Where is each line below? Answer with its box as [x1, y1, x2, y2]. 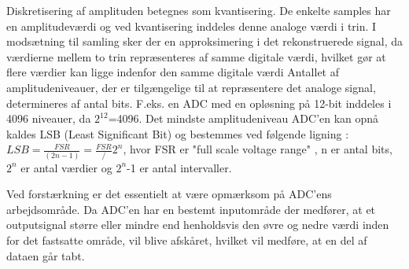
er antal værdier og [20, 159, 112, 175]
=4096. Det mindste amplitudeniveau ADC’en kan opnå [108, 110, 379, 127]
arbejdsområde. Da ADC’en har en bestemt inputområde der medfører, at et [6, 201, 376, 217]
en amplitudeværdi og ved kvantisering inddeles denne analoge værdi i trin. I [6, 17, 377, 34]
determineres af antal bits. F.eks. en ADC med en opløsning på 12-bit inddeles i [6, 94, 392, 111]
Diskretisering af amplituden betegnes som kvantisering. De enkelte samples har [6, 2, 391, 18]
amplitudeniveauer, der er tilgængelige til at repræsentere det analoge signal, [6, 79, 376, 95]
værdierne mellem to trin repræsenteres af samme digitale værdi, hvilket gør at [6, 48, 386, 64]
